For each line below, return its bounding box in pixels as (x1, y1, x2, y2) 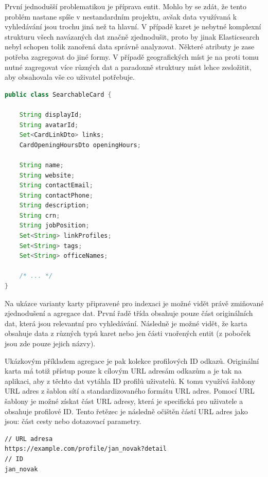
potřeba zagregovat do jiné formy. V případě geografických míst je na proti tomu (5, 51, 259, 62)
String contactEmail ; (19, 182, 93, 189)
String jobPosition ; (19, 222, 90, 229)
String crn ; (19, 211, 60, 219)
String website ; (19, 171, 75, 179)
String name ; (19, 161, 64, 169)
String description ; (19, 202, 90, 209)
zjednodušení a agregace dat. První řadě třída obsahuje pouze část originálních (5, 308, 253, 319)
